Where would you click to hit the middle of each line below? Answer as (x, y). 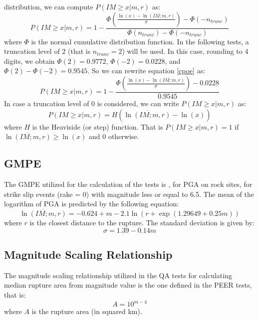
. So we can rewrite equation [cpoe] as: (146, 71)
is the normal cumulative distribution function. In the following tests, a (140, 41)
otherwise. (124, 136)
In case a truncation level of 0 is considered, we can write (92, 103)
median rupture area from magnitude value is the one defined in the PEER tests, (128, 285)
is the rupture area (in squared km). (87, 311)
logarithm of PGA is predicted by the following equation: (92, 204)
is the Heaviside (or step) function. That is (98, 126)
